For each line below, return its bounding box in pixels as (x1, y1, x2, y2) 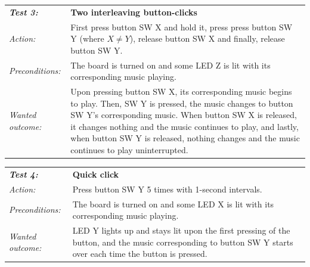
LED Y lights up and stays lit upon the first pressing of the (72, 224, 290, 236)
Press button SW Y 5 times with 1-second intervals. (72, 182, 262, 195)
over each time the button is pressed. (72, 247, 207, 260)
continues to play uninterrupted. (70, 144, 188, 156)
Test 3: (9, 5, 38, 18)
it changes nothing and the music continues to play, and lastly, (70, 120, 299, 132)
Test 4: (9, 167, 38, 180)
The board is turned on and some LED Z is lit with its (70, 58, 271, 71)
